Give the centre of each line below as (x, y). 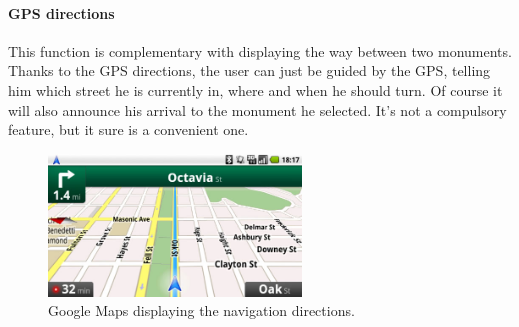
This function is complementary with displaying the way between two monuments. (260, 50)
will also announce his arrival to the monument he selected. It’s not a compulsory (257, 109)
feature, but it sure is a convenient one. (128, 129)
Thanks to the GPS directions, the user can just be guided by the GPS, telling (249, 70)
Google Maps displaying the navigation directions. (201, 310)
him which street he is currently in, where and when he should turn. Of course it (255, 89)
